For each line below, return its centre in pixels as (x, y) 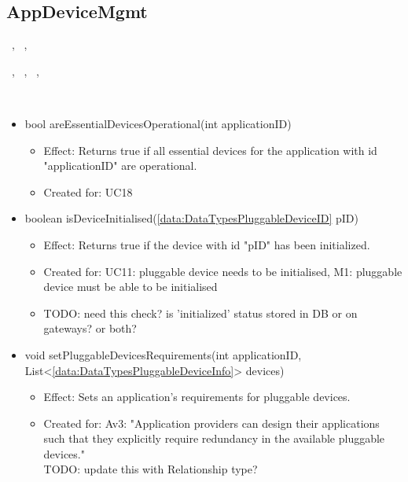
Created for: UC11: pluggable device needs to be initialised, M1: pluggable (223, 271)
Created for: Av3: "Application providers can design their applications (211, 423)
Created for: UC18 (88, 191)
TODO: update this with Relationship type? (151, 469)
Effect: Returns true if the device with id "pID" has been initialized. (207, 244)
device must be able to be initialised (130, 287)
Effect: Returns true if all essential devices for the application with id (210, 150)
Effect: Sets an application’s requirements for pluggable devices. (197, 397)
